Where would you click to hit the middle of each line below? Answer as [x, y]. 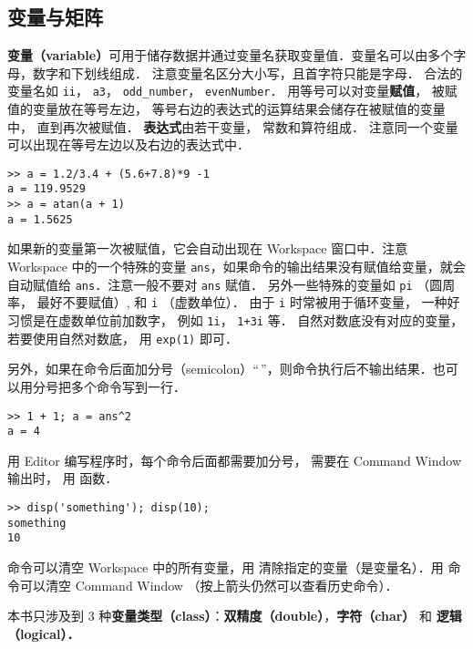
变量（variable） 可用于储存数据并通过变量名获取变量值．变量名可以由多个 [231, 55]
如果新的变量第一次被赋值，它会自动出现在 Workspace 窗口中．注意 [208, 248]
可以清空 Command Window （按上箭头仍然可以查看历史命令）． [209, 585]
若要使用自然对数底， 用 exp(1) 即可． [123, 338]
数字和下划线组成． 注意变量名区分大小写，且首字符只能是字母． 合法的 [247, 72]
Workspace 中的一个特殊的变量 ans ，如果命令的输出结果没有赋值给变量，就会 [236, 267]
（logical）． [44, 633]
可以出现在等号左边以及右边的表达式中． [129, 144]
